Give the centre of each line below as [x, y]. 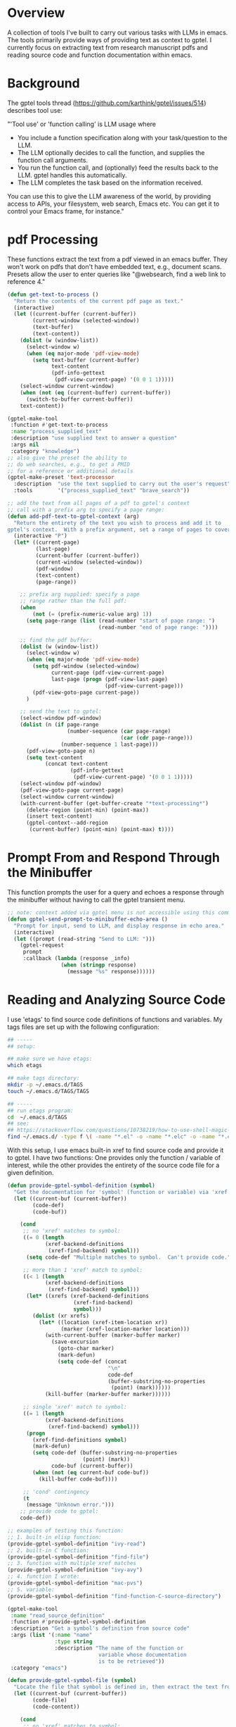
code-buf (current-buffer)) [92, 1466]
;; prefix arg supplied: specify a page [80, 594]
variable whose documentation [143, 1654]
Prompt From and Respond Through [113, 858]
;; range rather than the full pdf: [74, 601]
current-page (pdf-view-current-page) [108, 673]
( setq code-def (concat [92, 1361]
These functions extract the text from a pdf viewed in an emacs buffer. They [118, 259]
